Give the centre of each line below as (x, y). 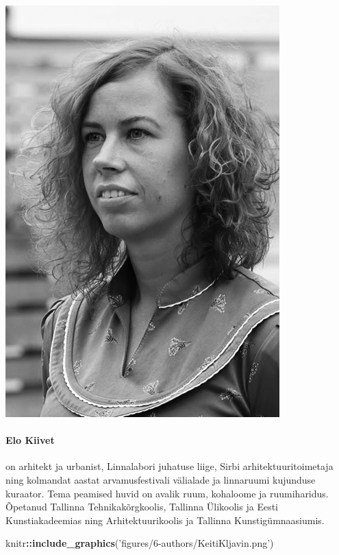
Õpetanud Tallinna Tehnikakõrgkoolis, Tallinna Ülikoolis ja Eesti (142, 507)
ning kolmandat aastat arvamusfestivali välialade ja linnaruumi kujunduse (161, 479)
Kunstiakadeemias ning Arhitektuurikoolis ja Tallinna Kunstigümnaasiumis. (165, 520)
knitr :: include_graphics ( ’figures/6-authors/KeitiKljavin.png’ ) (140, 543)
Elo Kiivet (30, 440)
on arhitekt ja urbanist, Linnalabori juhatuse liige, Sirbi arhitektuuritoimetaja (169, 466)
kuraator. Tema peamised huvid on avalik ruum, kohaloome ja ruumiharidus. (167, 493)
